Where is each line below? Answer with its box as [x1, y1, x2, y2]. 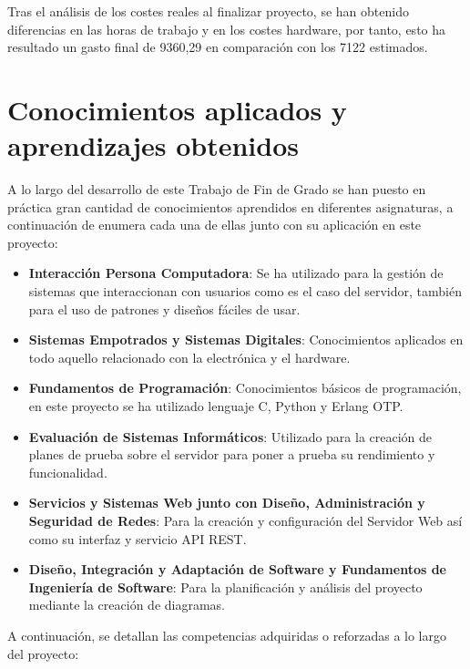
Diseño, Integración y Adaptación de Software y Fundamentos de [28, 560, 447, 579]
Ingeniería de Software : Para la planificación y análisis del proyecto [28, 577, 423, 596]
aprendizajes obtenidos [7, 127, 299, 164]
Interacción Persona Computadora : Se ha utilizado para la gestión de [28, 263, 444, 283]
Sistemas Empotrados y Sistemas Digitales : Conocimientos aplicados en [28, 330, 464, 349]
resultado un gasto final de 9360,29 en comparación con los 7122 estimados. [7, 37, 428, 57]
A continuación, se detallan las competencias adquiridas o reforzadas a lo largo [7, 625, 446, 644]
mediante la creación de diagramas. [28, 595, 225, 614]
